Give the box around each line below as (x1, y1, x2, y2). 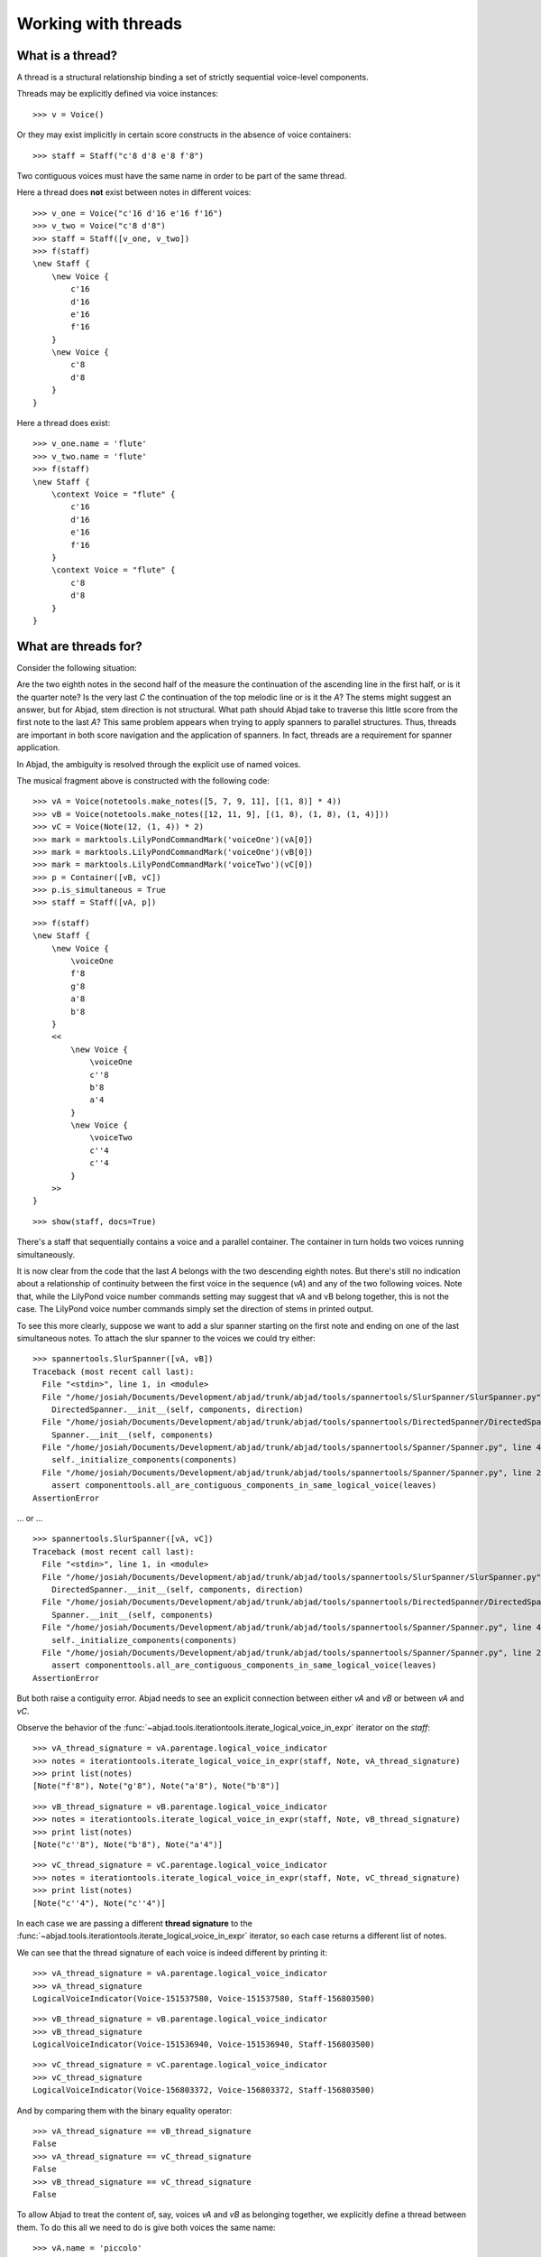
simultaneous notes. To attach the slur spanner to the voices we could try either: (16, 1333, 316, 1343)
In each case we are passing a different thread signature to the (16, 1918, 252, 1928)
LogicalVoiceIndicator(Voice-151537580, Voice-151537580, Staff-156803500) (32, 1993, 375, 2003)
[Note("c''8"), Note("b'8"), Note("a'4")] (32, 1840, 224, 1850)
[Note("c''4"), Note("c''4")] (32, 1898, 167, 1909)
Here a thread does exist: (16, 418, 111, 429)
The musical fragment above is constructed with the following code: (16, 775, 270, 785)
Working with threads (16, 14, 183, 33)
